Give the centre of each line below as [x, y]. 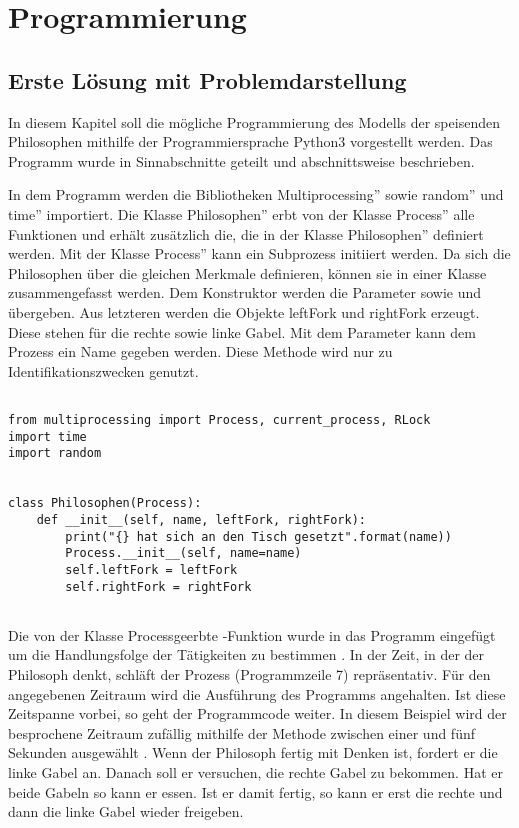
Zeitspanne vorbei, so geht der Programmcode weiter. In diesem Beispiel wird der [257, 713]
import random [55, 453]
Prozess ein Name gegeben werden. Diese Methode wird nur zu [200, 351]
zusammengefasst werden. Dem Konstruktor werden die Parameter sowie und [245, 292]
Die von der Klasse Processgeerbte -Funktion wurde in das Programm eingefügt [252, 634]
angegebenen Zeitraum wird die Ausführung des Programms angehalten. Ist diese [257, 693]
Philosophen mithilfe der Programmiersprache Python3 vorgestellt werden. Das [250, 141]
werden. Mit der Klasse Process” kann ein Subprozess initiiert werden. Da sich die [259, 253]
